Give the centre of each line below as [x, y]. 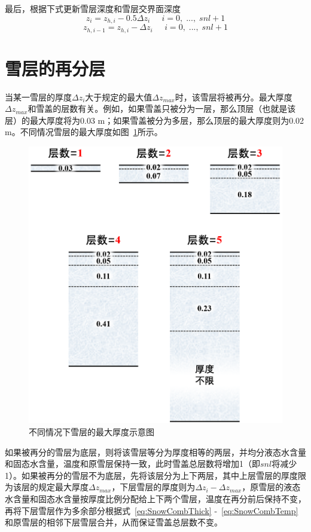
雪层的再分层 [55, 68]
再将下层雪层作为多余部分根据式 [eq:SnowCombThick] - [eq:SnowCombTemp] [152, 510]
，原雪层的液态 [271, 487]
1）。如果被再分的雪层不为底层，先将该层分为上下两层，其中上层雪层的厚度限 [155, 475]
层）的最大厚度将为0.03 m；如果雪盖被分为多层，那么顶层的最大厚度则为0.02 [155, 120]
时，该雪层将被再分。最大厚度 [234, 97]
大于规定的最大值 [119, 97]
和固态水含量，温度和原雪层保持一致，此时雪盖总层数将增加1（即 [132, 464]
